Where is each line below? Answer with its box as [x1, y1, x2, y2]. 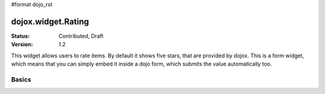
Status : [11, 32, 30, 39]
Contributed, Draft [58, 32, 104, 39]
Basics [11, 75, 31, 84]
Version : [11, 41, 33, 48]
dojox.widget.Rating [11, 16, 90, 27]
